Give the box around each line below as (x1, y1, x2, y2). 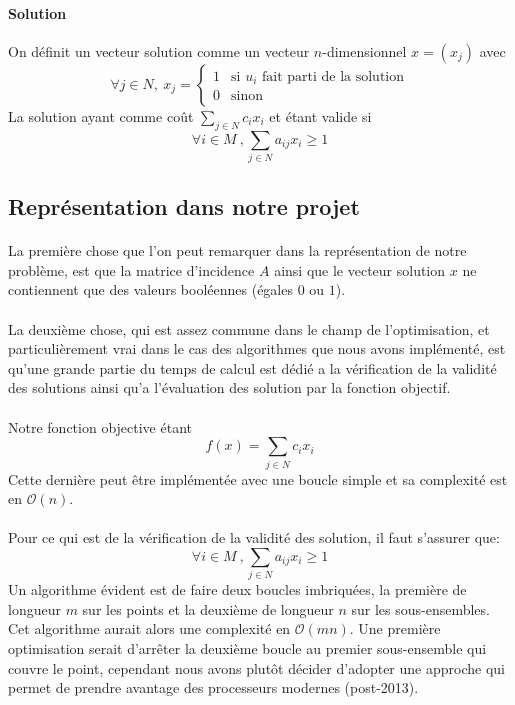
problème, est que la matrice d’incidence (8, 259, 255, 280)
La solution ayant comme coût (8, 105, 194, 126)
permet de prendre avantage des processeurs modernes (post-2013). (8, 677, 419, 698)
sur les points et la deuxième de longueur (82, 598, 334, 619)
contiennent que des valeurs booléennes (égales (8, 279, 293, 300)
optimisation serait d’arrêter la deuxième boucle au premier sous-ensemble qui (8, 638, 487, 659)
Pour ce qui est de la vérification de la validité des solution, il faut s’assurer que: (8, 527, 500, 548)
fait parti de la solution (261, 69, 405, 84)
